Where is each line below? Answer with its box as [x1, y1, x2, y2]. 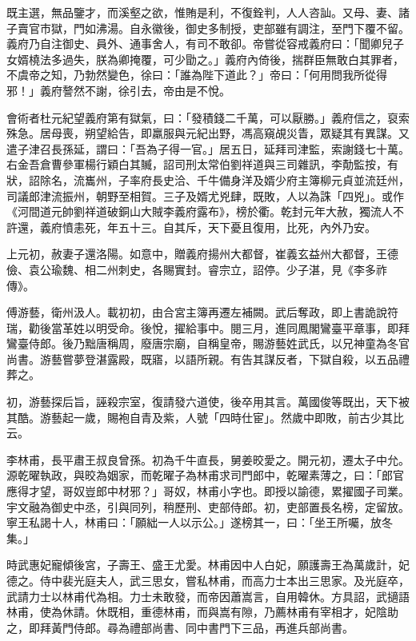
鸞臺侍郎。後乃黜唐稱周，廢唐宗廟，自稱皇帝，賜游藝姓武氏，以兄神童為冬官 [6, 335, 410, 352]
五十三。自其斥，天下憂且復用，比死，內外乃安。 [118, 218, 376, 235]
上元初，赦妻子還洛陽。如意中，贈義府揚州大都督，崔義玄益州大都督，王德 [6, 245, 398, 262]
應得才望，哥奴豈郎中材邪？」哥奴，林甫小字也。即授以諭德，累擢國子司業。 [6, 483, 410, 500]
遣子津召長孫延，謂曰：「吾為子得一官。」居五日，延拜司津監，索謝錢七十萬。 [6, 140, 410, 157]
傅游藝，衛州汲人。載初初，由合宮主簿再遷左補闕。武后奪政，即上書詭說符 [6, 304, 398, 320]
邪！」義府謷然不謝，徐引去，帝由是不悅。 [6, 82, 230, 98]
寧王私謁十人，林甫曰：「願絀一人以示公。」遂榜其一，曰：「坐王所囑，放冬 [6, 514, 393, 531]
